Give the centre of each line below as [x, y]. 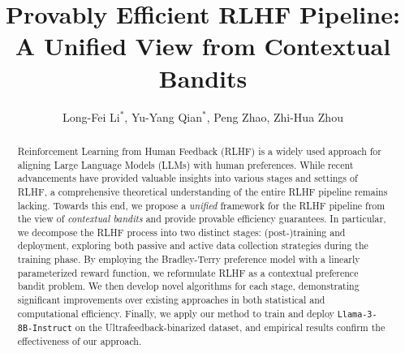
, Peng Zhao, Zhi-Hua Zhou [275, 116]
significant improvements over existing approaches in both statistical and [171, 300]
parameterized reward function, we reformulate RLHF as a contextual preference [188, 272]
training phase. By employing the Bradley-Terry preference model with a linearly [189, 259]
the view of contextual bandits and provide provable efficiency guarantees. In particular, [202, 219]
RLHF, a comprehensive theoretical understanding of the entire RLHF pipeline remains [202, 191]
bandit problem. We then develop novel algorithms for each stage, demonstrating [188, 286]
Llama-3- [357, 314]
